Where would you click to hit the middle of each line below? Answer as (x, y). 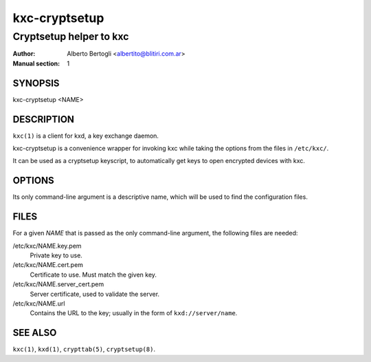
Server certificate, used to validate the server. (95, 294)
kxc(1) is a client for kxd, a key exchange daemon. (86, 136)
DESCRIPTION (44, 119)
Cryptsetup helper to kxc (71, 36)
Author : (24, 54)
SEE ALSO (35, 333)
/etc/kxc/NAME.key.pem (47, 246)
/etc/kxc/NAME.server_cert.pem (58, 284)
